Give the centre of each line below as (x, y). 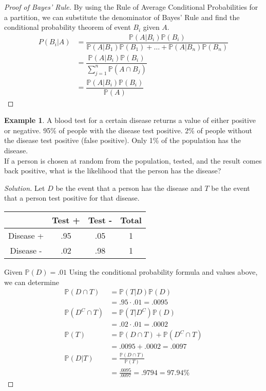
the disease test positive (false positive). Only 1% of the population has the (122, 140)
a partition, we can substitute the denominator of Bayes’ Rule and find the (122, 17)
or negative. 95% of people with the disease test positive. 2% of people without (128, 130)
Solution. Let (25, 188)
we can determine (32, 282)
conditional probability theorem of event (68, 27)
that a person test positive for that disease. (72, 198)
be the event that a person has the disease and (129, 188)
